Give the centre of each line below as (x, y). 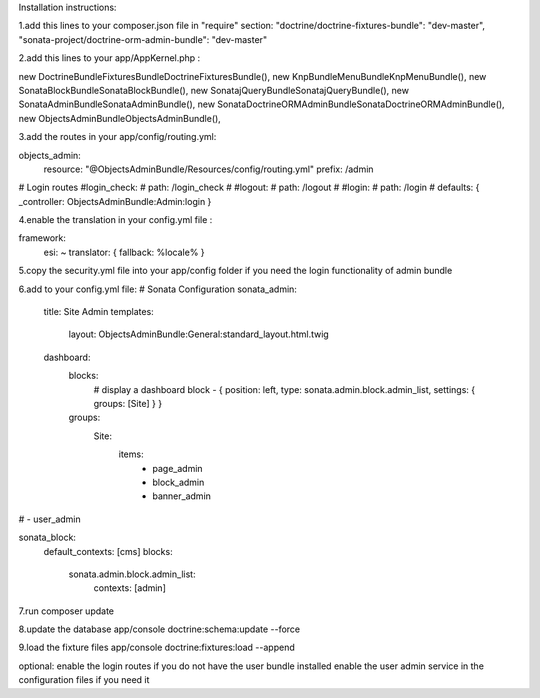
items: (131, 454)
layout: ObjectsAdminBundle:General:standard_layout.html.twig (198, 334)
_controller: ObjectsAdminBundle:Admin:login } (115, 201)
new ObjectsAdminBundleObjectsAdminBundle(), (120, 118)
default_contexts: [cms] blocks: (108, 551)
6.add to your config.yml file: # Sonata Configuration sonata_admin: (157, 289)
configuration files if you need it (84, 680)
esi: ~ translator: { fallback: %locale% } (124, 252)
